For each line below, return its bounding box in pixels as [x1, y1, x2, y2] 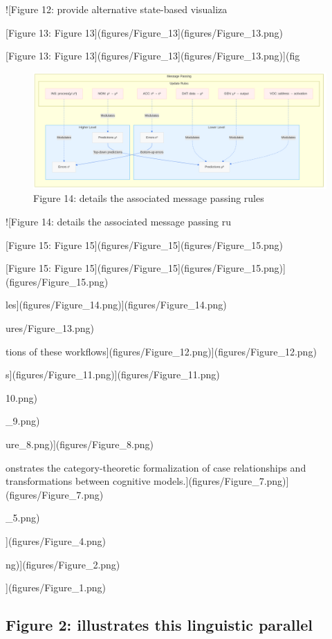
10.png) [6, 390, 37, 405]
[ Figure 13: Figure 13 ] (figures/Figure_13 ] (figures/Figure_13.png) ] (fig [6, 48, 300, 63]
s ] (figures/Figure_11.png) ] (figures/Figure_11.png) [6, 367, 220, 382]
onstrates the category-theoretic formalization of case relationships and [6, 460, 306, 474]
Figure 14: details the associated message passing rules [33, 191, 264, 205]
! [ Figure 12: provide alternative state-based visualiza [6, 2, 228, 16]
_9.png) [6, 414, 40, 428]
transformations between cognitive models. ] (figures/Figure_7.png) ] [6, 474, 289, 488]
